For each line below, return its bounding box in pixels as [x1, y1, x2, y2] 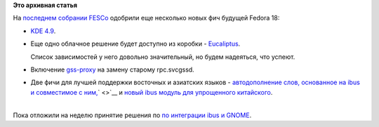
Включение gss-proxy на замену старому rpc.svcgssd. [30, 65, 194, 74]
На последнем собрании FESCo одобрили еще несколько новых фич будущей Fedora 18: [13, 14, 280, 22]
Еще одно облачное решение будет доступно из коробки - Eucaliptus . [30, 39, 241, 48]
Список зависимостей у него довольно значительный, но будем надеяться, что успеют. [30, 53, 295, 61]
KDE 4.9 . [30, 27, 56, 35]
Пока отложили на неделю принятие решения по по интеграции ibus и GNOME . [13, 111, 252, 119]
